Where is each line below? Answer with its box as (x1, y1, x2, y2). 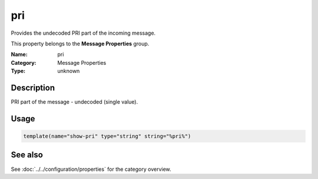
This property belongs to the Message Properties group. (11, 40, 150, 47)
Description (11, 82, 55, 92)
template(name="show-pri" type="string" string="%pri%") (23, 133, 191, 140)
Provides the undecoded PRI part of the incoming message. (11, 29, 156, 37)
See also (11, 150, 44, 160)
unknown (57, 68, 80, 75)
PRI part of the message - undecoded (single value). (11, 98, 138, 105)
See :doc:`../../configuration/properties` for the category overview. (11, 165, 171, 173)
